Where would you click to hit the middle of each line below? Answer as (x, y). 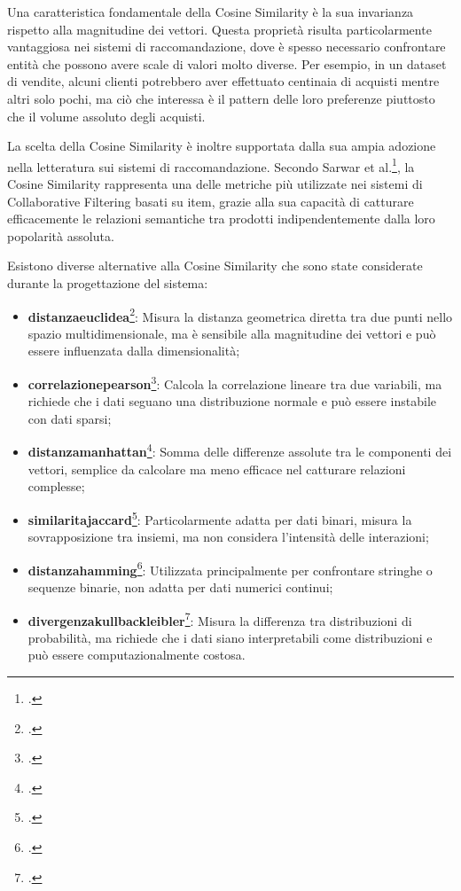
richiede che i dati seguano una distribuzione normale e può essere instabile (232, 401)
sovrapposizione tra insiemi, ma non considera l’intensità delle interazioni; (228, 537)
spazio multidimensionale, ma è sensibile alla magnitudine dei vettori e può (232, 333)
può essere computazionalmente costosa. (137, 655)
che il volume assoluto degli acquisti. (106, 116)
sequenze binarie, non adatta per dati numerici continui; (180, 586)
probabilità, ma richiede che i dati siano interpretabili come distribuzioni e (230, 637)
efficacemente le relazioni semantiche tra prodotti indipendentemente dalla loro (221, 219)
